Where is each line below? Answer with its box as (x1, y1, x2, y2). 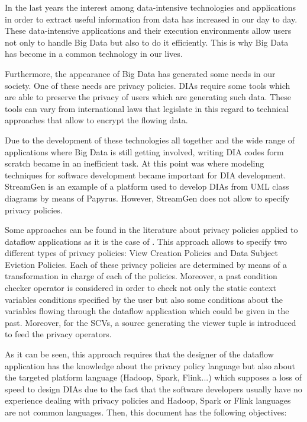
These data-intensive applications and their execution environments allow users (5, 24, 292, 37)
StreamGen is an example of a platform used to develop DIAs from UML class (5, 180, 289, 193)
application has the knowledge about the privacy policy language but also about (5, 359, 296, 372)
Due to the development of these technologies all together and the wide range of (5, 133, 295, 146)
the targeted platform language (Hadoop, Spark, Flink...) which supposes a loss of (5, 371, 302, 383)
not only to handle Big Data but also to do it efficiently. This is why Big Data (5, 36, 289, 48)
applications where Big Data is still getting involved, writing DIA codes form (5, 145, 284, 158)
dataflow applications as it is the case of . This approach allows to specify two (5, 235, 287, 247)
